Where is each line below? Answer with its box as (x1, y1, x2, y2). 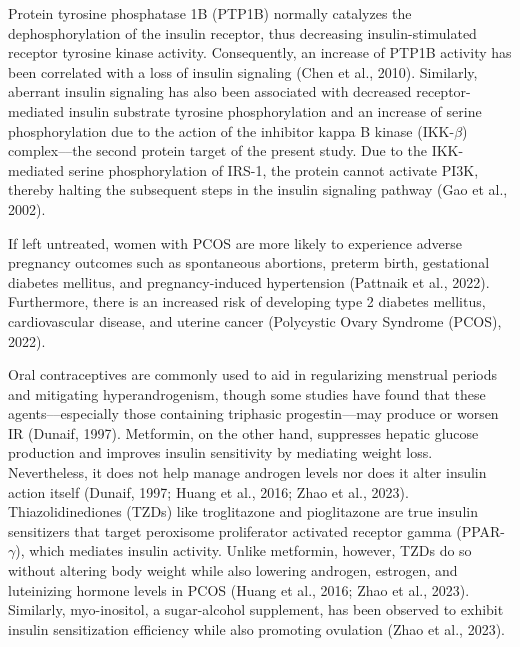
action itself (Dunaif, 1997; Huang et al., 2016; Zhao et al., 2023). (8, 481, 409, 502)
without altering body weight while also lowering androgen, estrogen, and (8, 560, 458, 581)
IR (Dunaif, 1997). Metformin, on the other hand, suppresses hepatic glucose (8, 422, 479, 443)
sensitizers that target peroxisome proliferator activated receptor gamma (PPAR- (8, 520, 506, 541)
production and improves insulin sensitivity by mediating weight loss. (8, 442, 433, 463)
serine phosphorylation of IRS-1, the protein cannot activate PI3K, (68, 159, 479, 180)
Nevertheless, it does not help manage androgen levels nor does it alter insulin (8, 462, 487, 483)
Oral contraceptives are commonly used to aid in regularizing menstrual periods (8, 364, 498, 385)
